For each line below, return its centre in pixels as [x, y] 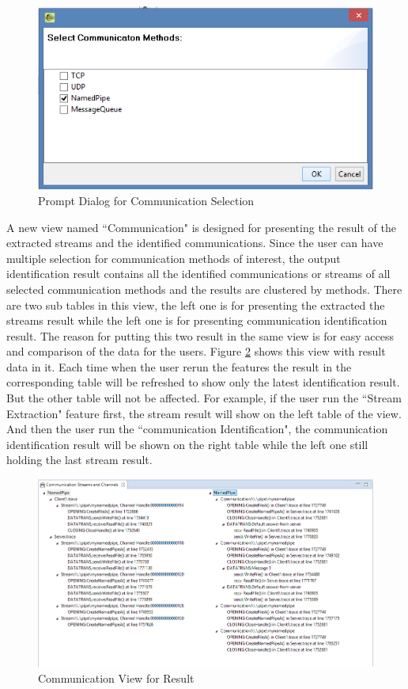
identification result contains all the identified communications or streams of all [198, 274]
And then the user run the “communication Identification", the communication [197, 429]
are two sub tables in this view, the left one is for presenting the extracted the [196, 305]
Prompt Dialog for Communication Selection [146, 200]
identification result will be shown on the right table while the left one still [187, 444]
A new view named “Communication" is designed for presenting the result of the [201, 227]
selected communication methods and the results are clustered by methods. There [204, 289]
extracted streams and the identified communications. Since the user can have [195, 243]
